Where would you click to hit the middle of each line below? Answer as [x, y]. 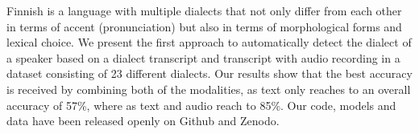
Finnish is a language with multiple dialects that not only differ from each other [204, 10]
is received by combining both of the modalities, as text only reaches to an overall [209, 89]
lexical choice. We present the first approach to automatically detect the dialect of [209, 42]
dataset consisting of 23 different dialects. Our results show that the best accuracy [209, 73]
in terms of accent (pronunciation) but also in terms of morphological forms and [204, 26]
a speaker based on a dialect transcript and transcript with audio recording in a [203, 57]
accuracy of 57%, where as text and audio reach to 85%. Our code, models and [201, 105]
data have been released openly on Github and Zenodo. [143, 121]
